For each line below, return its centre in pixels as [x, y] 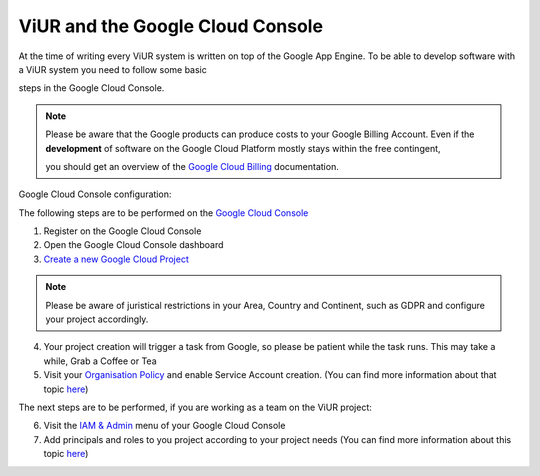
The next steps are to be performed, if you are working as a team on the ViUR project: [195, 407]
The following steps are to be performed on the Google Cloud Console [163, 212]
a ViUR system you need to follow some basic [112, 69]
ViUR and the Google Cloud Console [171, 26]
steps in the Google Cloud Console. [91, 88]
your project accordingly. [97, 319]
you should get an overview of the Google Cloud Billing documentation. [192, 166]
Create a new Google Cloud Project [116, 259]
